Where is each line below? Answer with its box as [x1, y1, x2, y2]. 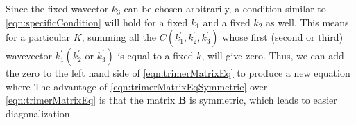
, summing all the [81, 30, 157, 44]
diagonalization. [6, 106, 73, 120]
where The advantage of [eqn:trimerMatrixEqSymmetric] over [6, 79, 268, 93]
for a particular [6, 30, 71, 44]
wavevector [6, 48, 52, 63]
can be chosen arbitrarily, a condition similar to [124, 1, 326, 15]
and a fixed [203, 15, 251, 29]
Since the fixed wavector [6, 1, 109, 15]
